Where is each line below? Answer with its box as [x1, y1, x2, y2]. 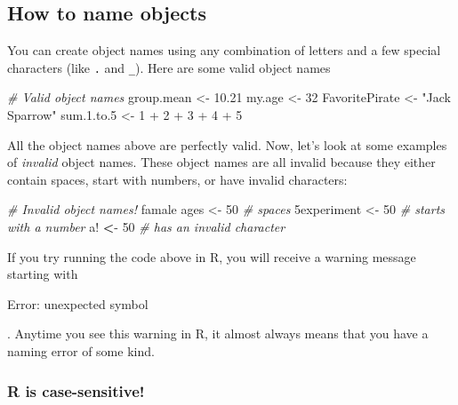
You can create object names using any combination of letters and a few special [7, 41, 441, 60]
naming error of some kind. [7, 341, 155, 360]
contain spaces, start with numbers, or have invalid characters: [7, 170, 348, 188]
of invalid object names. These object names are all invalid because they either [7, 153, 436, 171]
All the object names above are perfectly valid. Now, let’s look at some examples [7, 135, 447, 154]
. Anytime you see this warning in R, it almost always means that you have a [7, 324, 429, 343]
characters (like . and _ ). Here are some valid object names [7, 58, 331, 76]
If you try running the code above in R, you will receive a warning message [7, 247, 416, 266]
